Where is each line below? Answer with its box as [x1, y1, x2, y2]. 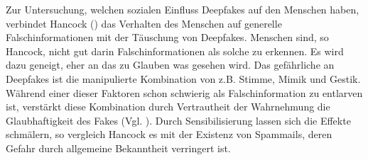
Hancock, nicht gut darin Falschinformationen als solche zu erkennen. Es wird [6, 43, 344, 58]
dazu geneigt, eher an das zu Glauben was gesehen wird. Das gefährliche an [6, 57, 335, 72]
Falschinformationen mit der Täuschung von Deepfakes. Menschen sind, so [6, 30, 329, 45]
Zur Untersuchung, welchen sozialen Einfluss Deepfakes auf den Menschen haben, [6, 2, 359, 16]
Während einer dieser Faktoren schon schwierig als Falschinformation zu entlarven [6, 85, 363, 100]
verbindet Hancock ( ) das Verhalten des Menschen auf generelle [6, 16, 282, 30]
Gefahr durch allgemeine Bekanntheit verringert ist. [6, 140, 231, 155]
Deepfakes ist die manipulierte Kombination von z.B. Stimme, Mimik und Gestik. [6, 71, 361, 86]
